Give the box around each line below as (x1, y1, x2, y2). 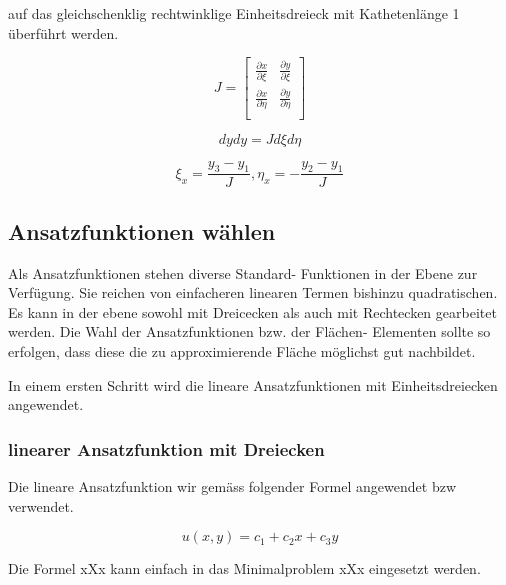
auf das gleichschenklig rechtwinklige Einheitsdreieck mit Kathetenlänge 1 (8, 3, 460, 23)
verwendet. (8, 495, 74, 516)
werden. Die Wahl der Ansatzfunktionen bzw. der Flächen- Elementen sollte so (8, 321, 491, 342)
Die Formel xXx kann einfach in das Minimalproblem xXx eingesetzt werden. (8, 558, 481, 579)
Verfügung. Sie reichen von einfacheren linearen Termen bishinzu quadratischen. (8, 282, 498, 303)
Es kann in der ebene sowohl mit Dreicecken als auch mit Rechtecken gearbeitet (8, 301, 497, 322)
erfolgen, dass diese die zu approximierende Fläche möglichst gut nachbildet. (8, 340, 476, 361)
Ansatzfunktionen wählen (8, 215, 276, 246)
